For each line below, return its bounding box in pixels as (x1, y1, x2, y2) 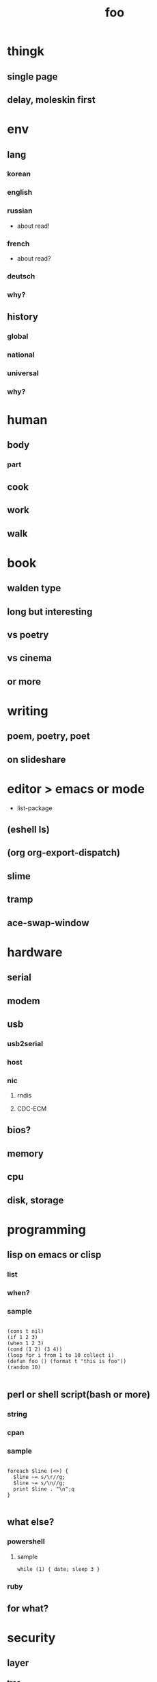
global (7, 331, 29, 341)
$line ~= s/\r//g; (13, 1473, 66, 1480)
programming (7, 1222, 87, 1237)
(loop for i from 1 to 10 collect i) (7, 1352, 115, 1359)
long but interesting (7, 606, 93, 617)
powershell (7, 1537, 46, 1546)
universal (7, 368, 39, 378)
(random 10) (7, 1364, 41, 1371)
